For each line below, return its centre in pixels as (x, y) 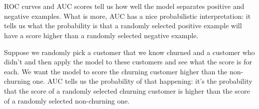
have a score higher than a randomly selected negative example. (101, 35)
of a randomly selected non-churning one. (67, 100)
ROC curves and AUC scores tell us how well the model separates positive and (124, 6)
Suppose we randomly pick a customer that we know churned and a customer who (129, 52)
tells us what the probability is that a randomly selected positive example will (123, 26)
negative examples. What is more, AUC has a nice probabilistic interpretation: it (128, 16)
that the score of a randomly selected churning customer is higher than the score (127, 90)
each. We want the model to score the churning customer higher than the (116, 71)
